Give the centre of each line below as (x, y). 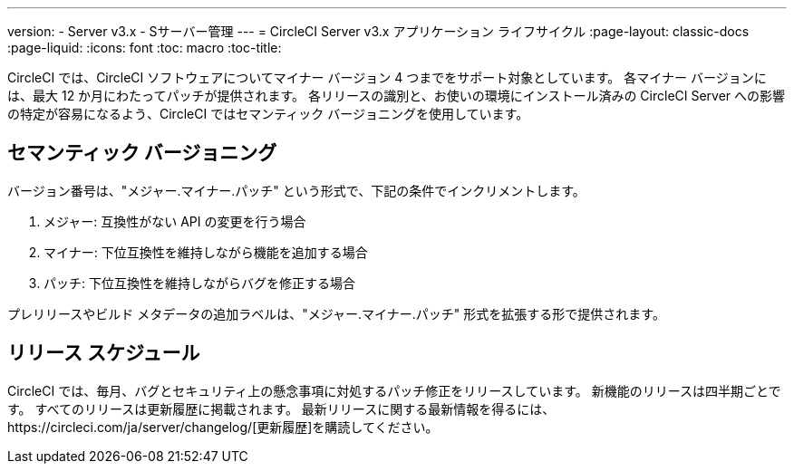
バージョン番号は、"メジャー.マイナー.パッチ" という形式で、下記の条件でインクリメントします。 (296, 190)
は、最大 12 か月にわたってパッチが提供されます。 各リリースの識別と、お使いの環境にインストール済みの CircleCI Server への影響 (397, 96)
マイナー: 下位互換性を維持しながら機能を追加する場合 (206, 252)
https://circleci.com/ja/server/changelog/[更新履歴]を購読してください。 (223, 427)
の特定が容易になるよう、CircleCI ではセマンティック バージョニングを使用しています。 (268, 114)
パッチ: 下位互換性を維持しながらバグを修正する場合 (199, 283)
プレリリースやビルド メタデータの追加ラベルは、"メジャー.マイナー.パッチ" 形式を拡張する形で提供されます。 (336, 313)
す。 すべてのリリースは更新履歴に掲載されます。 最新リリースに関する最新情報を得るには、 (281, 409)
